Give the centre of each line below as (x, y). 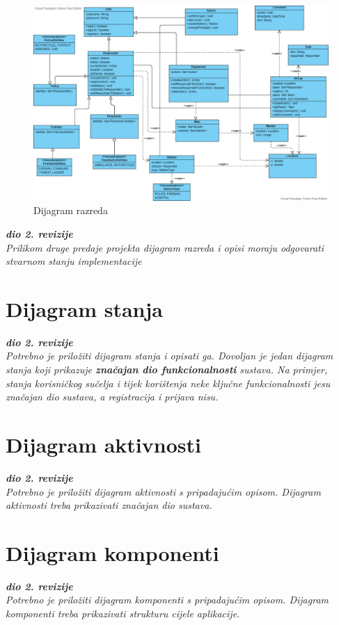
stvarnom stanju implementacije (74, 261)
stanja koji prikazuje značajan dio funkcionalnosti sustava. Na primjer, (167, 370)
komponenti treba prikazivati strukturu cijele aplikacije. (123, 614)
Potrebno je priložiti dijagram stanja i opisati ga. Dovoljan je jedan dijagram (169, 356)
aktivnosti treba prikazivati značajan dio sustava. (109, 505)
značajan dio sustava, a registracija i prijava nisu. (112, 397)
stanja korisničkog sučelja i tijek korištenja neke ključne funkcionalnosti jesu (168, 383)
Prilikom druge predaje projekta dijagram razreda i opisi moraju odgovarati (165, 247)
